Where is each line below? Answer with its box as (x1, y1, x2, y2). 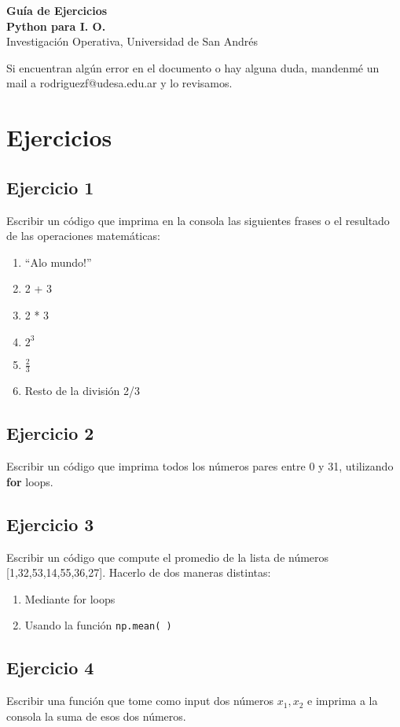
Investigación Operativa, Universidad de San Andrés (6, 33, 259, 50)
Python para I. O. (6, 17, 106, 34)
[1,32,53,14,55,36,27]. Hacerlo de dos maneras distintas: (6, 564, 271, 581)
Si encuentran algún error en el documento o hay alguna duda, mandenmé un (6, 59, 380, 76)
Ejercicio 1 (6, 175, 94, 199)
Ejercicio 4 (6, 655, 94, 680)
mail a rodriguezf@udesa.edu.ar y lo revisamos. (6, 75, 233, 91)
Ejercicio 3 (6, 511, 94, 536)
